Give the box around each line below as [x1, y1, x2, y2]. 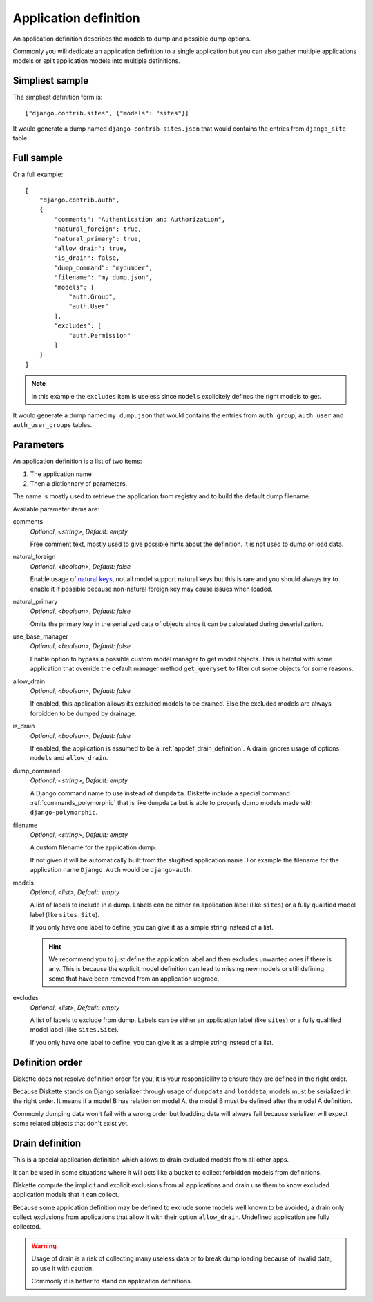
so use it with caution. [31, 1264, 94, 1272]
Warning [31, 1241, 57, 1250]
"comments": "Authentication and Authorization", [54, 215, 226, 223]
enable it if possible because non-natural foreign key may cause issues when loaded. [30, 585, 273, 593]
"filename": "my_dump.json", [54, 274, 153, 281]
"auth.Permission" [68, 332, 131, 339]
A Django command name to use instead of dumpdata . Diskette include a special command [30, 789, 290, 798]
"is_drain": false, [54, 254, 120, 262]
